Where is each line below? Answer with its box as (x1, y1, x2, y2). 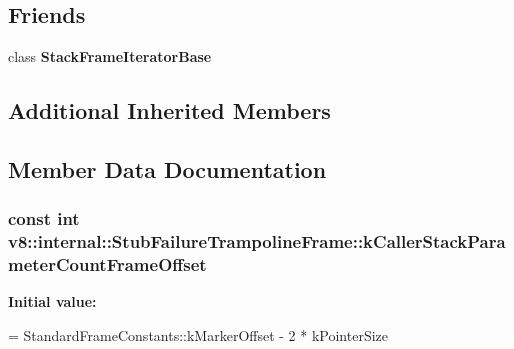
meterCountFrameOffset (8, 252, 207, 277)
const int (8, 206, 80, 231)
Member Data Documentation (8, 153, 327, 184)
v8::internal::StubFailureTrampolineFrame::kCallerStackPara (8, 229, 506, 254)
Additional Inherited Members (8, 95, 331, 126)
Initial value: (8, 291, 97, 312)
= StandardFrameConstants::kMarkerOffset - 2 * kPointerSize (8, 325, 389, 346)
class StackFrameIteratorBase (8, 46, 212, 67)
